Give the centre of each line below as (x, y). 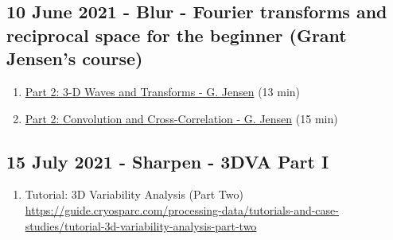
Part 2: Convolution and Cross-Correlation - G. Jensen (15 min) (181, 118)
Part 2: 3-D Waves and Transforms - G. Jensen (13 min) (163, 91)
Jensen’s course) (75, 58)
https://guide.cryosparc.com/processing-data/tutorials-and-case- (182, 209)
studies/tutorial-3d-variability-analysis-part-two (141, 225)
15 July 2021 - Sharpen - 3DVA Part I (168, 161)
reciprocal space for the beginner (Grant (177, 35)
